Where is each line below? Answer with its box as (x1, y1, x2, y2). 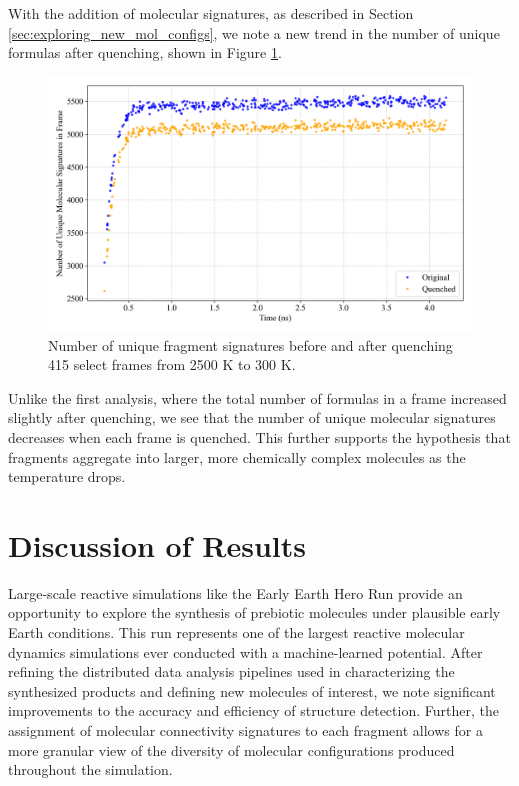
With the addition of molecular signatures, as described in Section (8, 3, 414, 23)
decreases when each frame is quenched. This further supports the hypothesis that (8, 426, 511, 447)
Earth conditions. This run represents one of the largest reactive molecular (8, 622, 465, 643)
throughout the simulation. (8, 759, 173, 780)
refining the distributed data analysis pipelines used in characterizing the (8, 661, 455, 682)
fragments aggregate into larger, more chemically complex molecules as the (8, 446, 466, 467)
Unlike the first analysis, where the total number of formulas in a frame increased (8, 387, 507, 408)
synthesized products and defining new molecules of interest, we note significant (8, 680, 496, 701)
